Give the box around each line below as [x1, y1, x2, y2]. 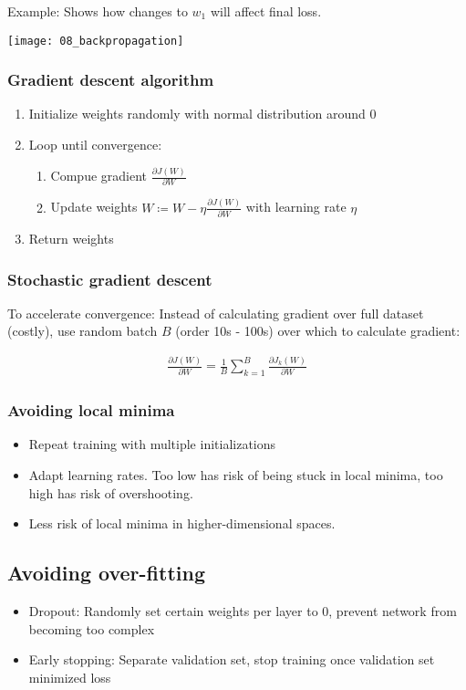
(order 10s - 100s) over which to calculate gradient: [175, 321, 461, 340]
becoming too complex [28, 619, 155, 638]
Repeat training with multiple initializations [28, 434, 276, 454]
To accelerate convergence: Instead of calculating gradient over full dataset [7, 303, 424, 322]
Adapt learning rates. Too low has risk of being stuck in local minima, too [28, 465, 443, 485]
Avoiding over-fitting [7, 559, 205, 587]
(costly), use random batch [7, 321, 158, 340]
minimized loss [28, 667, 111, 686]
